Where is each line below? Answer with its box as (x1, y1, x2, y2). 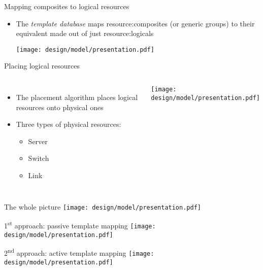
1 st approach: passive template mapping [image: (4, 219, 156, 230)
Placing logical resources (4, 60, 80, 71)
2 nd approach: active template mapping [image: (4, 246, 154, 258)
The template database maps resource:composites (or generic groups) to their (16, 18, 255, 28)
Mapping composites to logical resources (4, 1, 129, 11)
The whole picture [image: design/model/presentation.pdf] (4, 201, 201, 212)
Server (28, 136, 48, 146)
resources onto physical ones (16, 102, 104, 112)
